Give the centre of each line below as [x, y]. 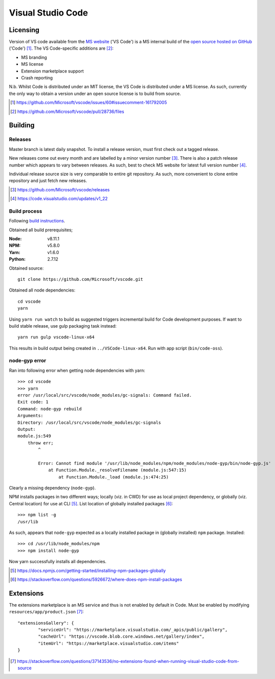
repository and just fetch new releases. [48, 181]
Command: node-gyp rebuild [50, 409]
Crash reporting [37, 78]
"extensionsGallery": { [46, 623]
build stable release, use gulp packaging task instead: [63, 326]
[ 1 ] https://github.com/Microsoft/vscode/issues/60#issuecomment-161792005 [89, 103]
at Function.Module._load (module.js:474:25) [114, 477]
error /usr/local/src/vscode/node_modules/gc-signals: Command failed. [105, 395]
